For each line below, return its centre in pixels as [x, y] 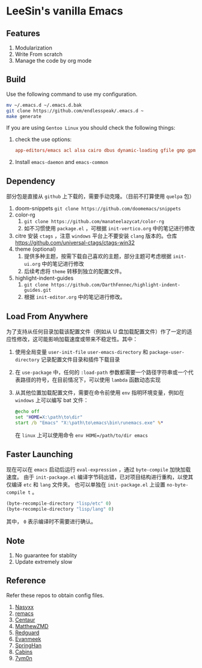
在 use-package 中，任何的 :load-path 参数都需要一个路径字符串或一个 [101, 372]
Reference [26, 581]
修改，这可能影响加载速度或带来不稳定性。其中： [77, 339]
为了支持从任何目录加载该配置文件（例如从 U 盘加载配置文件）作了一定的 [97, 331]
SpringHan [28, 645]
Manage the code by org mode [53, 61]
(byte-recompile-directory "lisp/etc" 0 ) [59, 504]
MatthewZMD [32, 626]
